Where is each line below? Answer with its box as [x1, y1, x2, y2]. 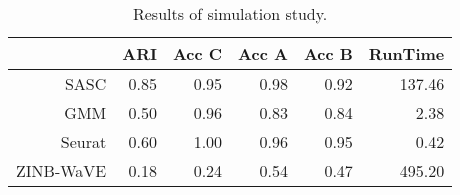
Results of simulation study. [132, 2, 328, 25]
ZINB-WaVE [16, 159, 107, 182]
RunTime [368, 42, 445, 65]
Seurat [60, 130, 107, 153]
